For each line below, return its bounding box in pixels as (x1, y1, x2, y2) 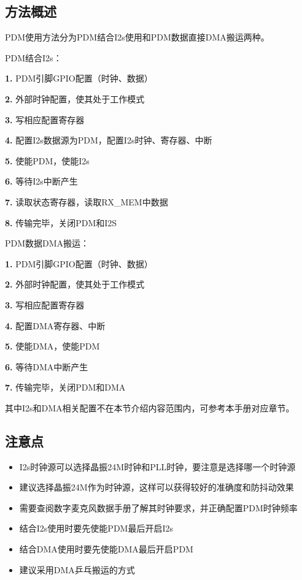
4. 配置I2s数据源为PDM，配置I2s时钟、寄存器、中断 (5, 134, 212, 147)
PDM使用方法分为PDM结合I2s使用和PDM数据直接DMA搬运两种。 (5, 31, 269, 44)
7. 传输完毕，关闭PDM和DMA (5, 381, 126, 394)
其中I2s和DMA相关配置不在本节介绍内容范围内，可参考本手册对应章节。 (5, 401, 295, 414)
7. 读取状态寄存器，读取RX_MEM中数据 (5, 195, 168, 208)
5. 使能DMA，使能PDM (5, 340, 100, 353)
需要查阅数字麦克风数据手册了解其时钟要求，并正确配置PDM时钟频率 (19, 501, 298, 514)
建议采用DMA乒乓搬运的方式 (19, 563, 135, 576)
